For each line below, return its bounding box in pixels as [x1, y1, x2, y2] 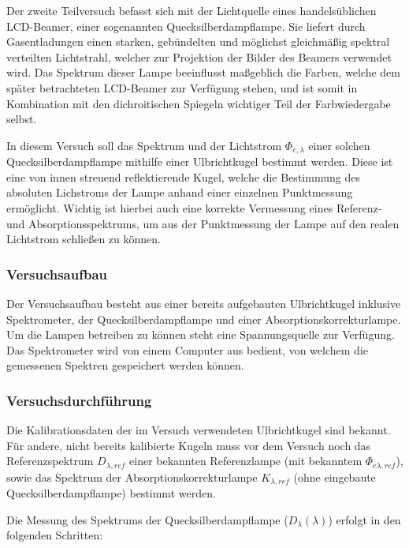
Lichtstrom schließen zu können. [6, 231, 161, 247]
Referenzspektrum [6, 452, 94, 469]
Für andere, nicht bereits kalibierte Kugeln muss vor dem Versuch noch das [6, 437, 371, 453]
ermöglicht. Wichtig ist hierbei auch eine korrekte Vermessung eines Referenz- [6, 199, 382, 216]
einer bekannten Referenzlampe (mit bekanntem [129, 452, 363, 469]
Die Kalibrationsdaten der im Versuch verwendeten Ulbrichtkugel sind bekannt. [6, 422, 391, 438]
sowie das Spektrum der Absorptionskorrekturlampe [6, 468, 258, 485]
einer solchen [308, 137, 370, 153]
